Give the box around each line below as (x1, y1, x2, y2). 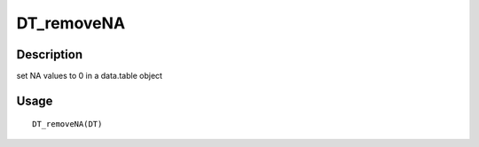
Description (16, 47, 83, 62)
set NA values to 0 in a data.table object (16, 71, 163, 81)
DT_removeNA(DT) (32, 120, 103, 129)
